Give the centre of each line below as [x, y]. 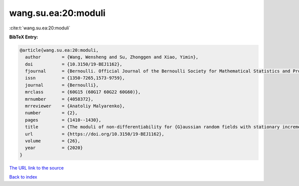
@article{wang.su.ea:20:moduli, [59, 50]
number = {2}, [52, 113]
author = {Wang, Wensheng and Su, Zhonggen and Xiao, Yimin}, [112, 57]
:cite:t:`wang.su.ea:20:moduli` [40, 28]
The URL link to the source [37, 168]
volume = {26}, [53, 141]
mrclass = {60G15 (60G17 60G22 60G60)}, [83, 92]
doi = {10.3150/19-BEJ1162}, [74, 64]
